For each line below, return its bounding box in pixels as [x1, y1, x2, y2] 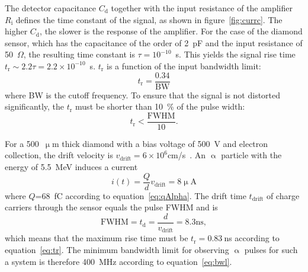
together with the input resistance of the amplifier [111, 2, 293, 14]
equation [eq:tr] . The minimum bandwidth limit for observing [5, 244, 229, 256]
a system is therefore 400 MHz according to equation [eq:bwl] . [5, 255, 232, 267]
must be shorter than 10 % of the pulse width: [75, 100, 245, 113]
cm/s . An [167, 149, 206, 161]
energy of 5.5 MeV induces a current [5, 161, 138, 173]
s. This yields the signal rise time [175, 48, 296, 60]
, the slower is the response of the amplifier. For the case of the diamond [40, 25, 303, 37]
